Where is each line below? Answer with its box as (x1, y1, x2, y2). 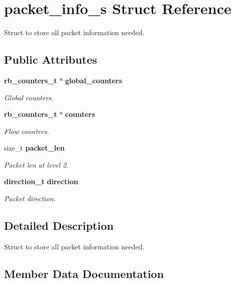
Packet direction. (4, 193, 56, 204)
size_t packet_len (4, 143, 65, 153)
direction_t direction (4, 176, 78, 187)
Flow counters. (4, 125, 49, 136)
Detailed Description (4, 218, 114, 233)
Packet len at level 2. (4, 159, 69, 170)
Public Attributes (4, 52, 97, 67)
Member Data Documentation (4, 265, 164, 281)
